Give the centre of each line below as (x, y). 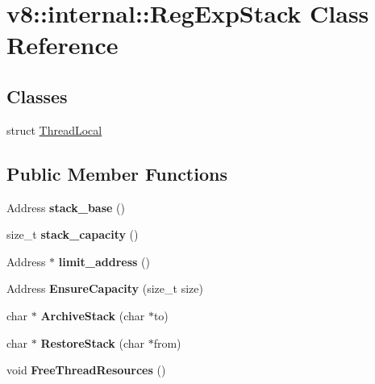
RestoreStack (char (93, 342)
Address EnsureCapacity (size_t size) (105, 288)
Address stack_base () (66, 207)
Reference (62, 45)
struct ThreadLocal (54, 129)
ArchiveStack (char (93, 315)
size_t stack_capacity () (73, 234)
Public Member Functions (117, 173)
